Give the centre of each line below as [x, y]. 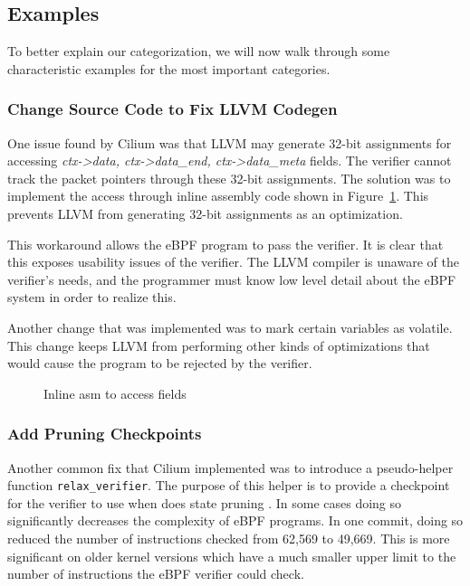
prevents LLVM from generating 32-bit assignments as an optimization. [205, 213]
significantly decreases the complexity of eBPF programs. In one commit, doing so [235, 520]
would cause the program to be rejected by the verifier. [160, 363]
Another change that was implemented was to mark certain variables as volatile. [230, 327]
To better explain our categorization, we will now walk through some [199, 51]
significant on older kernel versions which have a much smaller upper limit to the [232, 556]
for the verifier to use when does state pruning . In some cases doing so [205, 502]
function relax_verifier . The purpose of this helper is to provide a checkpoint [229, 485]
